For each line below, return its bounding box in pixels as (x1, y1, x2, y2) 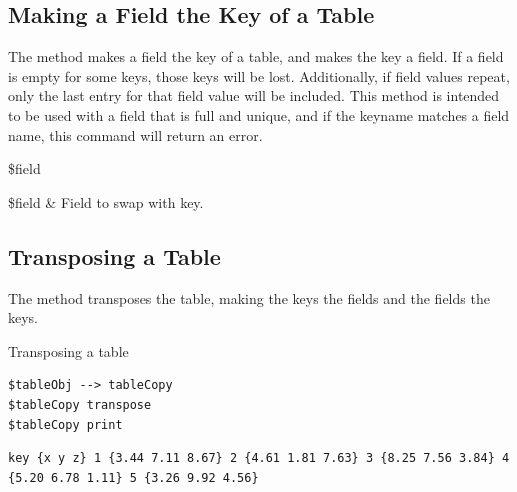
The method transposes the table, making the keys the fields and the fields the (8, 287, 490, 308)
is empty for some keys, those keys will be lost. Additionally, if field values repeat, (8, 65, 510, 86)
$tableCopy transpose (8, 397, 152, 412)
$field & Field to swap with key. (8, 191, 204, 212)
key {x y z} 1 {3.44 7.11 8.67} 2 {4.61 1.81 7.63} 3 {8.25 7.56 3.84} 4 (8, 451, 510, 466)
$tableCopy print (8, 417, 123, 432)
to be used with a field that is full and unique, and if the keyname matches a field (8, 104, 510, 125)
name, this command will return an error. (8, 124, 263, 145)
